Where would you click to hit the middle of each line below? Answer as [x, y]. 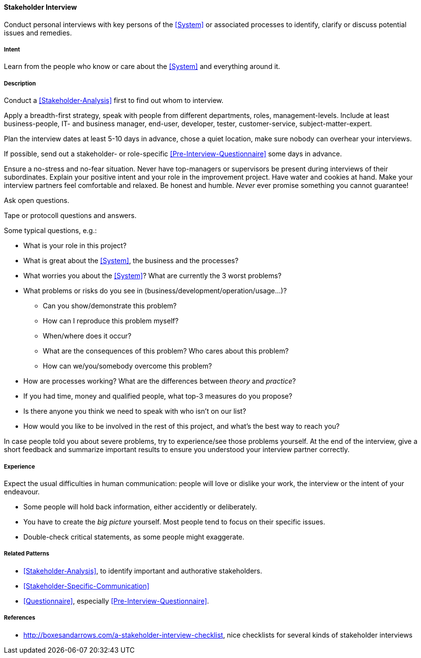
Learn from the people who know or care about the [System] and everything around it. [142, 67]
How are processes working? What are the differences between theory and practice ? [160, 381]
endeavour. [22, 491]
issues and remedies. [38, 33]
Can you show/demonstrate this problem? [110, 306]
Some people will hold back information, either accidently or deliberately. [140, 506]
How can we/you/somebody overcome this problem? [127, 366]
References [20, 618]
